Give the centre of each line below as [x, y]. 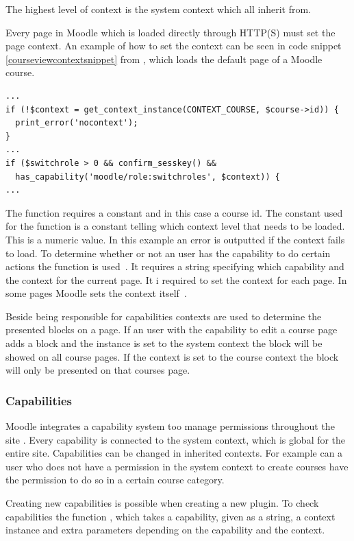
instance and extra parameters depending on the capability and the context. [165, 530]
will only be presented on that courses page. [98, 370]
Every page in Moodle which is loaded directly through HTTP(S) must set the [170, 32]
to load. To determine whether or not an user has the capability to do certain [168, 253]
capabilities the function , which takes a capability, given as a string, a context [170, 516]
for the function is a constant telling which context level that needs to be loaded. [175, 226]
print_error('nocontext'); [77, 123]
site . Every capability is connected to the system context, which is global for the [176, 439]
